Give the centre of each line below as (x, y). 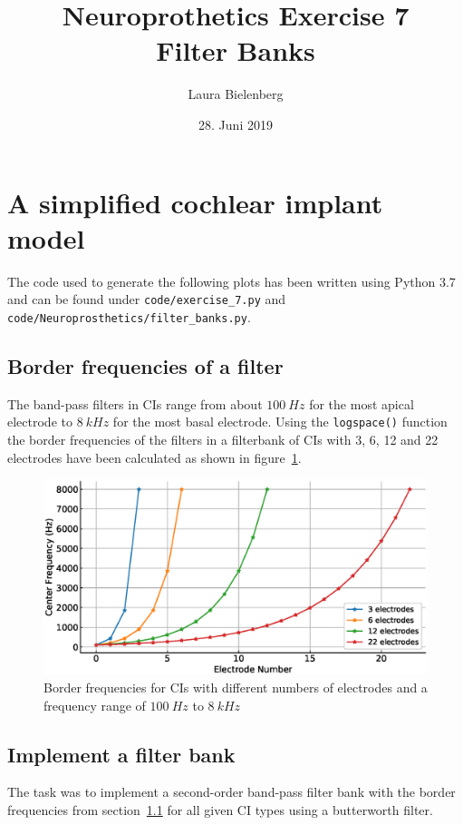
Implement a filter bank (121, 754)
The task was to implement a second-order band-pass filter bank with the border (231, 792)
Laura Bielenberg (236, 94)
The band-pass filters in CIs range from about (135, 403)
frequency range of (95, 705)
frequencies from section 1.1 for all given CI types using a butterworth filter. (220, 810)
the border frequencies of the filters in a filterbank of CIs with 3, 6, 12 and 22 (223, 439)
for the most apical (362, 403)
